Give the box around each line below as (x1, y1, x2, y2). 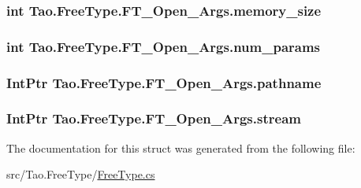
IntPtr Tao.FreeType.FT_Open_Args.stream (6, 109, 301, 128)
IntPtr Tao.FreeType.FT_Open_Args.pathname (6, 72, 322, 92)
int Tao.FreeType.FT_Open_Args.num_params (6, 36, 321, 56)
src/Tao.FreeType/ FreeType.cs (6, 166, 155, 182)
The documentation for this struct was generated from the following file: (6, 139, 355, 156)
